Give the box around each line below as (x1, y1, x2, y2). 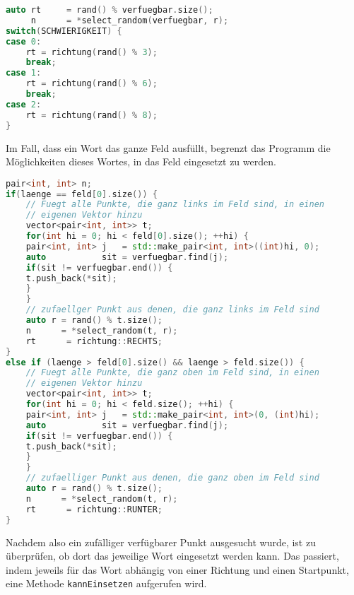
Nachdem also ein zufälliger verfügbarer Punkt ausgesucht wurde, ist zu (6, 534, 316, 549)
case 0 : (6, 36, 42, 47)
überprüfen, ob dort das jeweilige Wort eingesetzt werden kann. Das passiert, (6, 548, 339, 563)
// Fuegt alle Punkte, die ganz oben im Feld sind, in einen (25, 367, 319, 378)
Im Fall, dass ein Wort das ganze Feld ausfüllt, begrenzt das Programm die (6, 140, 331, 155)
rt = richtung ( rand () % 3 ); (25, 47, 158, 57)
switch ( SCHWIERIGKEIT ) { (6, 25, 122, 36)
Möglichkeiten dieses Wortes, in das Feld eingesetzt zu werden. (6, 154, 276, 169)
